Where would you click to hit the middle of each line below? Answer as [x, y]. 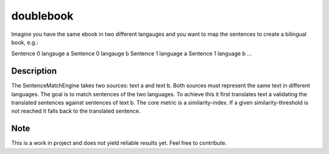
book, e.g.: [25, 42]
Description [34, 71]
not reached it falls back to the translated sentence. [76, 111]
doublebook [42, 16]
